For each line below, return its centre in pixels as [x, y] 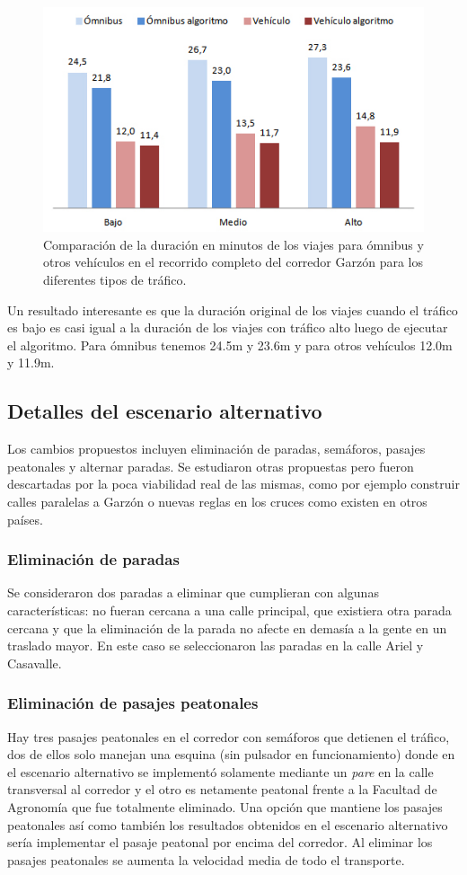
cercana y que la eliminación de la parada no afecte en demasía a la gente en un [227, 628]
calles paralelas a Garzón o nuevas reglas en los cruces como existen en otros [217, 502]
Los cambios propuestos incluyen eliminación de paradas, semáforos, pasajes [216, 449]
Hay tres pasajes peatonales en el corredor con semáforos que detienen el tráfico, [229, 736]
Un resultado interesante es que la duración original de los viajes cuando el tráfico [233, 309]
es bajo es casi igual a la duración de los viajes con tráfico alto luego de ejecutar [228, 327]
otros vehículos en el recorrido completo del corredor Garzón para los [233, 262]
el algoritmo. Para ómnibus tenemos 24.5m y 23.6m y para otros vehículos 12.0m [230, 345]
